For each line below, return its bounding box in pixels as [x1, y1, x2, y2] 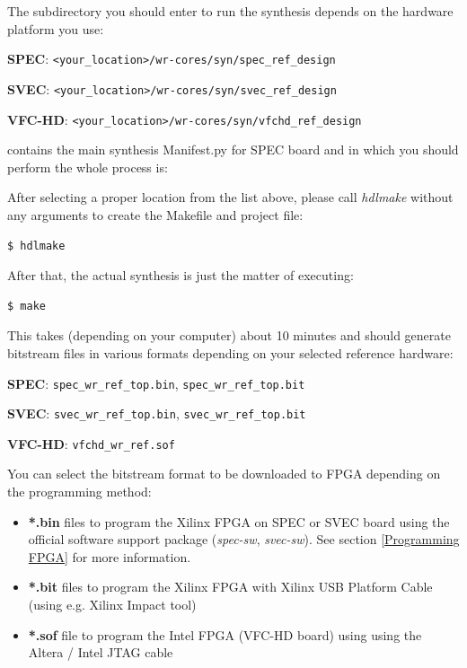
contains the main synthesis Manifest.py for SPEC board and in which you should [7, 140, 459, 159]
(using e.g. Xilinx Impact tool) [28, 595, 197, 614]
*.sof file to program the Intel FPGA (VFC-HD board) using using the [28, 625, 422, 644]
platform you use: [7, 19, 104, 38]
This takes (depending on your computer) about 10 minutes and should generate [7, 326, 451, 345]
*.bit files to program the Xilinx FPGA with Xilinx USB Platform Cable [28, 577, 433, 596]
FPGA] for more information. [28, 547, 191, 566]
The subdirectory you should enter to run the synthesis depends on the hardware [7, 2, 454, 20]
